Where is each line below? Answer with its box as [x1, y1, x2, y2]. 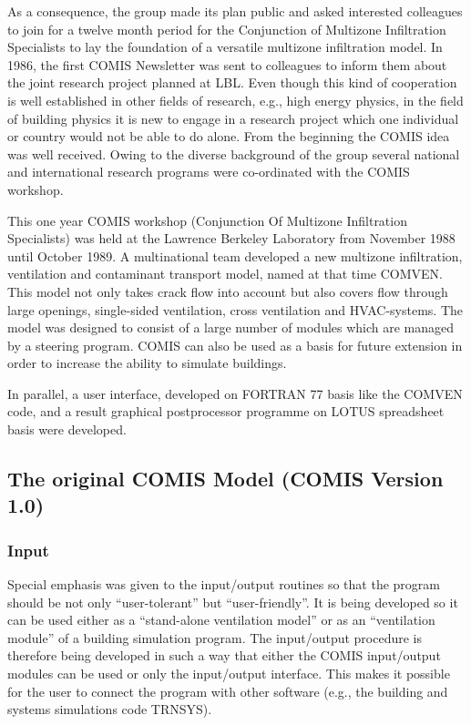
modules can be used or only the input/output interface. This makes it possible [7, 664, 450, 683]
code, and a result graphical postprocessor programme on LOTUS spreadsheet [7, 402, 445, 421]
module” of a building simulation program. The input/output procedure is [7, 628, 422, 647]
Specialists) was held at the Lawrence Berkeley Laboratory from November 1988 [7, 229, 456, 248]
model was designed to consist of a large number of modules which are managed [7, 318, 455, 337]
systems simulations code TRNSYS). [7, 699, 212, 719]
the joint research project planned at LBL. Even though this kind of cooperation [7, 73, 457, 92]
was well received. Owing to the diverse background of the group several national [7, 144, 460, 163]
